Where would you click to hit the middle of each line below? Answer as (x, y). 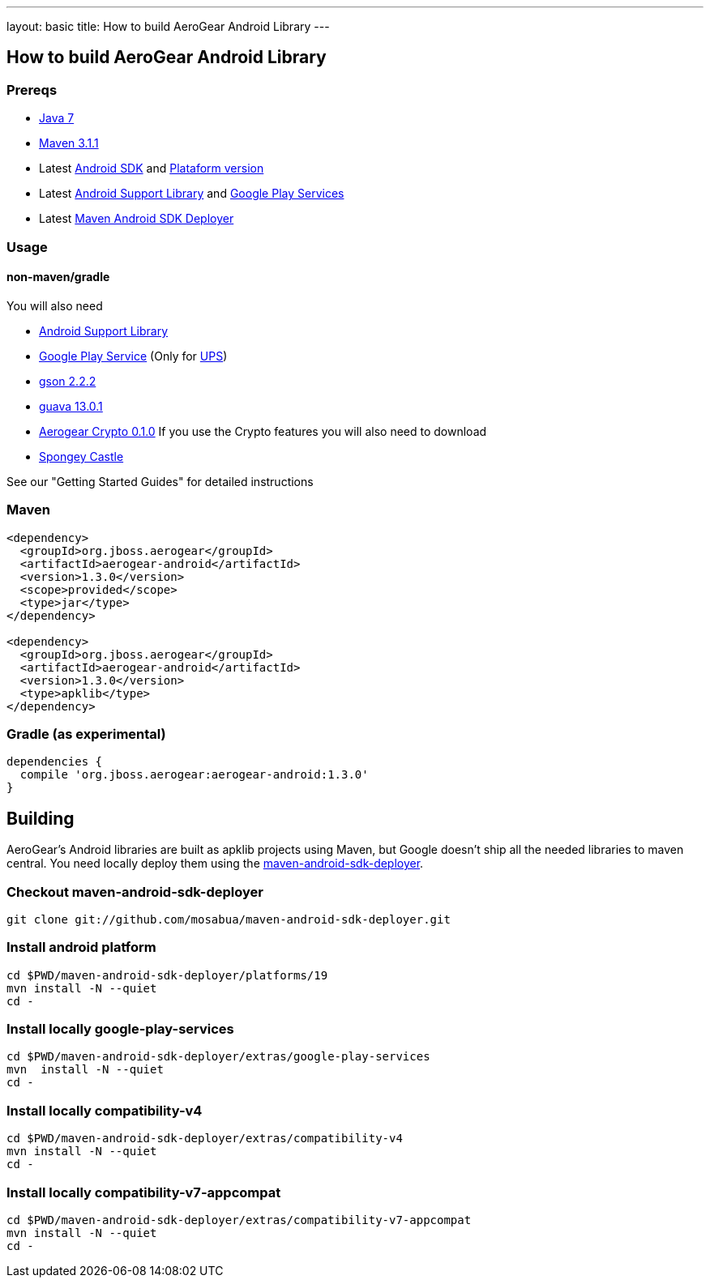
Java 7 (57, 118)
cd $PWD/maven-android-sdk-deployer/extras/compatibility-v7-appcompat (239, 1220)
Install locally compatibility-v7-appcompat (144, 1192)
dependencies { (55, 762)
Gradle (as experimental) (86, 734)
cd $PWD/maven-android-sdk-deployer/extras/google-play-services (218, 1057)
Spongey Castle (81, 456)
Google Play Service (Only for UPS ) (133, 356)
